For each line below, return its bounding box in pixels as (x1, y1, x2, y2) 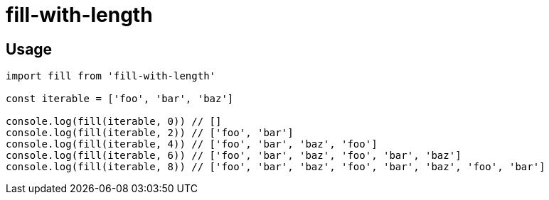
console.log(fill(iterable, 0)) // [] (6, 116, 222, 128)
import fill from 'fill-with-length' (6, 70, 216, 82)
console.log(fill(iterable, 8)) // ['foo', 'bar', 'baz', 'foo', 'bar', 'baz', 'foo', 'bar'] (6, 161, 545, 173)
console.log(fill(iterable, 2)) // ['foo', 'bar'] (6, 127, 294, 139)
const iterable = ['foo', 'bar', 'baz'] (6, 93, 234, 105)
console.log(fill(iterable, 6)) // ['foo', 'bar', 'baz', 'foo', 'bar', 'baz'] (6, 150, 462, 162)
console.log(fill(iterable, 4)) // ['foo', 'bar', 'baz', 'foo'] (6, 138, 378, 150)
